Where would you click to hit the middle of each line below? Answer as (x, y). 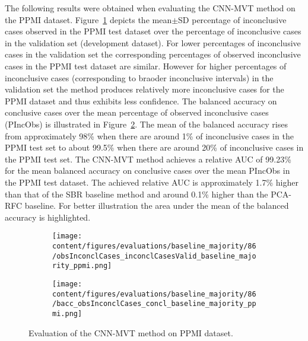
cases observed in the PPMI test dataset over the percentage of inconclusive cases (153, 31)
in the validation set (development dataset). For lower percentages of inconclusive (153, 42)
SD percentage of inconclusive (232, 19)
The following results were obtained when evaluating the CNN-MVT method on (150, 8)
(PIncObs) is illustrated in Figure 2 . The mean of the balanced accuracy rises (146, 124)
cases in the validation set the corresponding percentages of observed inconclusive (153, 54)
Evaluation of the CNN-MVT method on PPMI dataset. (131, 332)
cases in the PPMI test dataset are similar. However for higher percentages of (146, 66)
